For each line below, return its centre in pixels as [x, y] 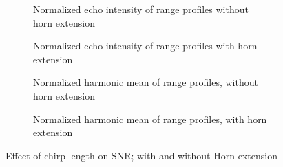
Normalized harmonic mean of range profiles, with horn [150, 119]
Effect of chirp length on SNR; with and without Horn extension [141, 155]
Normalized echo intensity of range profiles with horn [145, 46]
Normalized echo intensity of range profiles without [141, 9]
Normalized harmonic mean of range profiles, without [146, 82]
